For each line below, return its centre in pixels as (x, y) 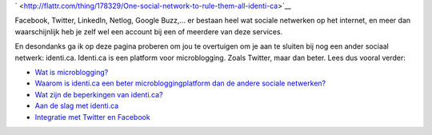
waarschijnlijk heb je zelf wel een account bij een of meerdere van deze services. (149, 31)
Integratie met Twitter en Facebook (93, 117)
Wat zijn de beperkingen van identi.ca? (99, 94)
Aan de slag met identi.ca (77, 106)
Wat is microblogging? (72, 72)
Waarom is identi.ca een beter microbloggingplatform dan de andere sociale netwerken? (180, 83)
